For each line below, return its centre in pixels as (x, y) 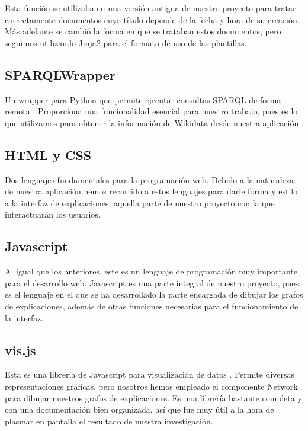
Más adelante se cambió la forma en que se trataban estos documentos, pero (143, 31)
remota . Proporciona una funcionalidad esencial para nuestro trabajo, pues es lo (151, 111)
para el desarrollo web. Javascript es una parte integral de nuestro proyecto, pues (152, 282)
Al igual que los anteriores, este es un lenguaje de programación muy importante (151, 271)
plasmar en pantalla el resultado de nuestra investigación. (109, 421)
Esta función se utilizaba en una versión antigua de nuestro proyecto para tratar (150, 8)
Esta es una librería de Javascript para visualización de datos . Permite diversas (150, 374)
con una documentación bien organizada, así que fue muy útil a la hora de (139, 409)
